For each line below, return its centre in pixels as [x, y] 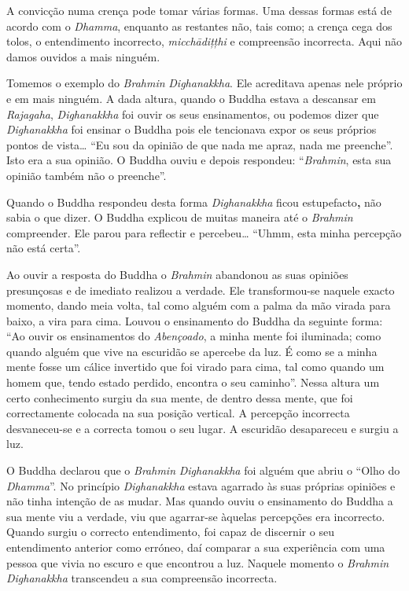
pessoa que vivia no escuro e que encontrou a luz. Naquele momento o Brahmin [198, 562]
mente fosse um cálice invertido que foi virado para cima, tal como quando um [195, 367]
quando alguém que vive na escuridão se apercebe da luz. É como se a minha [192, 351]
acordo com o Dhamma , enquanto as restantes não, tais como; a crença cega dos [199, 26]
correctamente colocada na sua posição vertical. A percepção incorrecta [178, 413]
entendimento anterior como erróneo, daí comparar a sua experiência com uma [196, 547]
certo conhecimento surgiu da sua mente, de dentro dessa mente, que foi [180, 397]
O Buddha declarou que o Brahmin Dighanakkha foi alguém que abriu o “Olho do [203, 470]
